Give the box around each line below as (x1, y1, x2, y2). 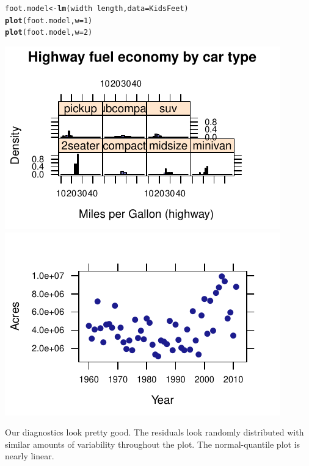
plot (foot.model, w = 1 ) (5, 16, 93, 25)
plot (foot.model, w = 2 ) (5, 28, 93, 37)
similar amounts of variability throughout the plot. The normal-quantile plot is (5, 437, 300, 450)
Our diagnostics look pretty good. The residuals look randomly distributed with (5, 426, 304, 439)
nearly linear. (5, 450, 54, 462)
